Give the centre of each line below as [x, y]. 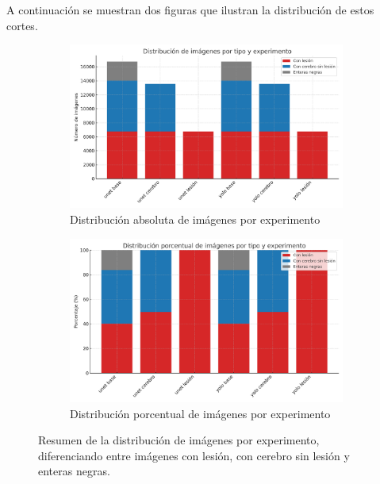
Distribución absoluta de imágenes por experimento [195, 219]
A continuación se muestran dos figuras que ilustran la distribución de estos [190, 10]
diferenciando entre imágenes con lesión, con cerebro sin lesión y [194, 455]
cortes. [22, 25]
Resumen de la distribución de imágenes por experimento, [179, 440]
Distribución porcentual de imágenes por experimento [200, 413]
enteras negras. [74, 471]
